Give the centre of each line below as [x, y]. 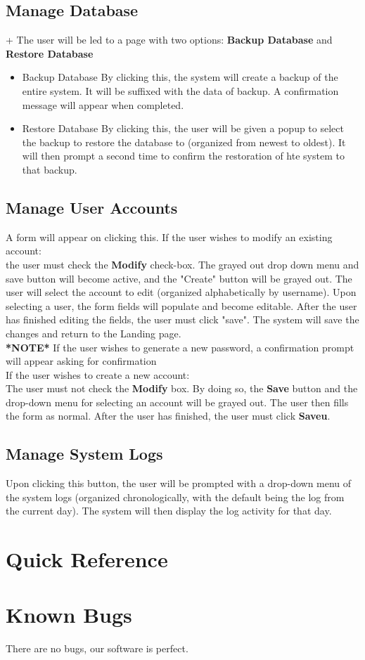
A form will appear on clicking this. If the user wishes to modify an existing [169, 237]
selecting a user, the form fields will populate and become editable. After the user [181, 305]
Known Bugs [69, 614]
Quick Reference [87, 559]
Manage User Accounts [92, 207]
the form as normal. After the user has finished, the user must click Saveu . [168, 416]
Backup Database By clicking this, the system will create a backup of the [180, 77]
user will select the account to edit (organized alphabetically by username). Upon [181, 292]
